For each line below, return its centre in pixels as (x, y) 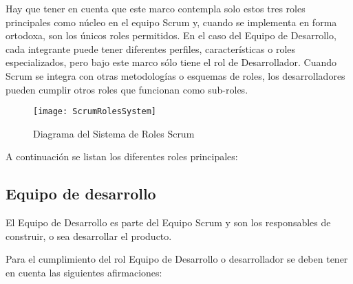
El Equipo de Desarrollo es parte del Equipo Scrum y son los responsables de (168, 222)
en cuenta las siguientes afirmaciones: (84, 272)
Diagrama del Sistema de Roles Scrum (114, 133)
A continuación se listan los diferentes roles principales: (122, 156)
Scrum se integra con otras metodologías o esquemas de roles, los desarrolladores (175, 75)
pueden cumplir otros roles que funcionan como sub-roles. (127, 89)
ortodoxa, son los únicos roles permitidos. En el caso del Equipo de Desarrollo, (171, 35)
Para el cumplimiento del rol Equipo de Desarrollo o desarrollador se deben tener (177, 259)
